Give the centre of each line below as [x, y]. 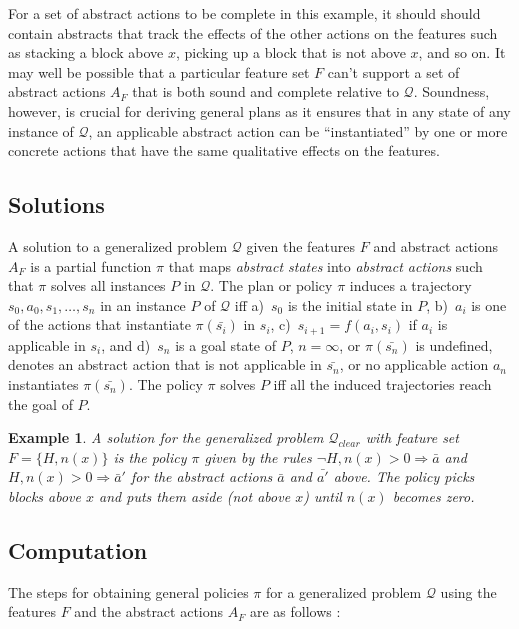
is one [489, 304]
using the [468, 591]
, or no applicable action [414, 364]
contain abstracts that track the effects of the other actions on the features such [253, 32]
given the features [301, 245]
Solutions [56, 204]
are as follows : [295, 611]
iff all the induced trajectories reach [382, 383]
